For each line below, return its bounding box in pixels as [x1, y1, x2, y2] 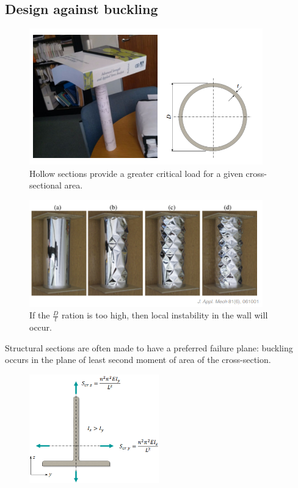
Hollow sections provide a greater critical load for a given [29, 167, 243, 179]
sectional [29, 179, 62, 192]
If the [29, 309, 50, 321]
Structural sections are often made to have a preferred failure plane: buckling [5, 341, 293, 354]
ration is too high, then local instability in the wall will [61, 309, 268, 321]
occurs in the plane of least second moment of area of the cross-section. [5, 353, 271, 366]
